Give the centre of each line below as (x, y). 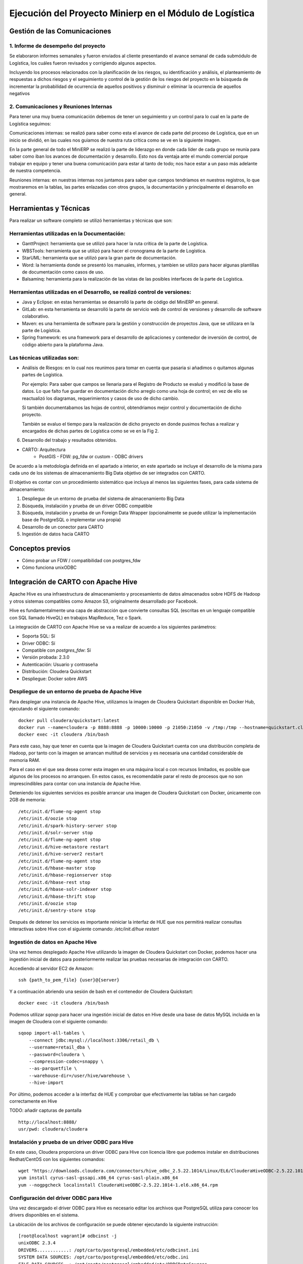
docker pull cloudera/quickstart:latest (69, 720)
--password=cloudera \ (57, 1054)
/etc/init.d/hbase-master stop (57, 868)
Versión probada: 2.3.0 (46, 657)
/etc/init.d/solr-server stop (56, 833)
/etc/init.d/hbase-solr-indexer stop (65, 889)
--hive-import (46, 1083)
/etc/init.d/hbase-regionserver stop (65, 875)
